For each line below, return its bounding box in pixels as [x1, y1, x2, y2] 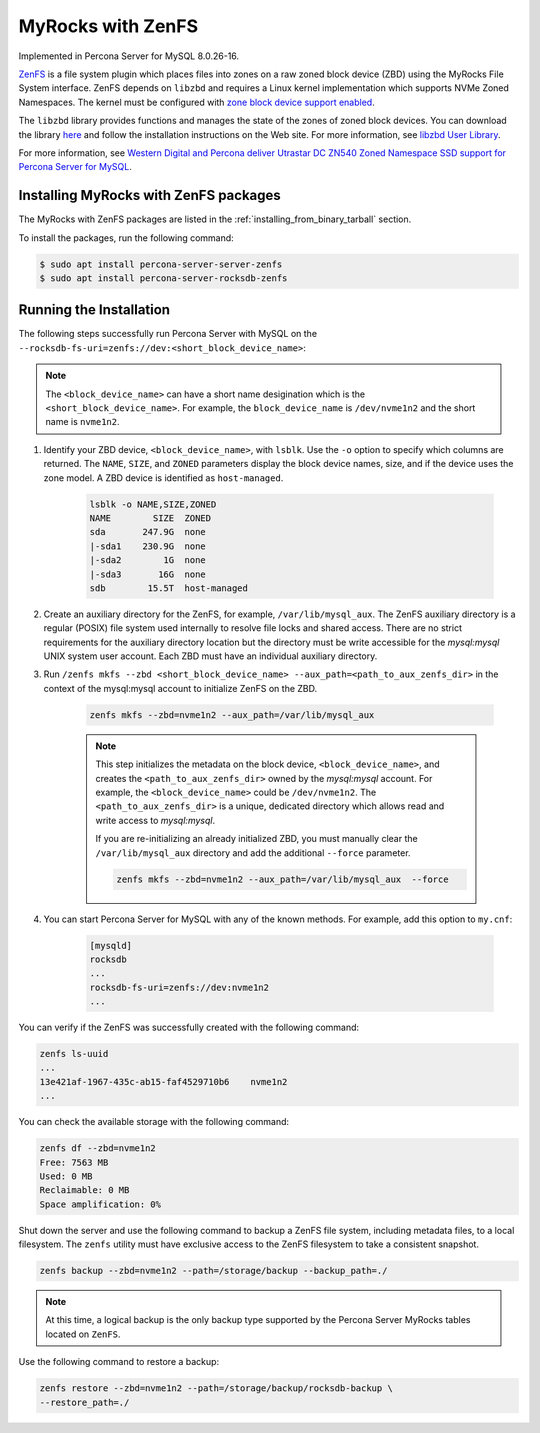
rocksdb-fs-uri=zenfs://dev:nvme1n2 [89, 981, 270, 993]
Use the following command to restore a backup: [18, 1356, 220, 1368]
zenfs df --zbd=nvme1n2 [39, 1143, 157, 1154]
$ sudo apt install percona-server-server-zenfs [39, 258, 283, 270]
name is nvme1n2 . [45, 416, 120, 428]
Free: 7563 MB [39, 1156, 109, 1168]
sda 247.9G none [89, 526, 207, 538]
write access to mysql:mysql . [95, 814, 215, 826]
